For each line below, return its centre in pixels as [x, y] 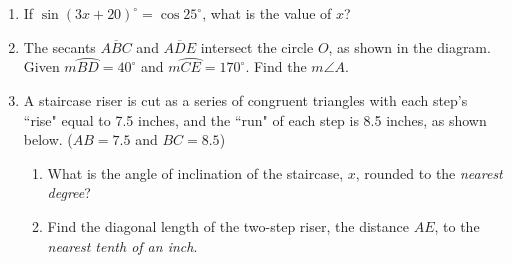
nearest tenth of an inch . [122, 245]
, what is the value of [267, 13]
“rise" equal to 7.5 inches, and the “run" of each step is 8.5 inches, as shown [255, 119]
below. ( [48, 139]
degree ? [69, 192]
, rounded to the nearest [429, 172]
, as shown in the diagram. [409, 46]
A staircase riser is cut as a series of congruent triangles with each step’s [245, 100]
